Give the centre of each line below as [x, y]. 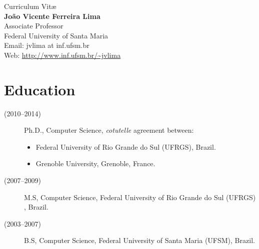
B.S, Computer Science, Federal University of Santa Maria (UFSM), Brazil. [139, 240]
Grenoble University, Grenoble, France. [95, 163]
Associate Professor [34, 26]
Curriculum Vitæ [30, 6]
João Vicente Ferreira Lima [52, 16]
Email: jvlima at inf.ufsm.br [47, 45]
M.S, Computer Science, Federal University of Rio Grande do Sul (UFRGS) [140, 197]
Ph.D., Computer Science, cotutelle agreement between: [109, 130]
